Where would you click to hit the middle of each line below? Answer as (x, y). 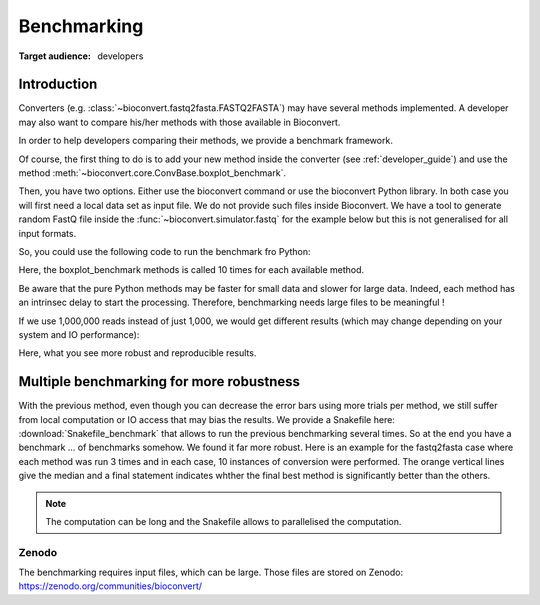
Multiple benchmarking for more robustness (159, 381)
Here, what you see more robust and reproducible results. (137, 353)
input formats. (47, 233)
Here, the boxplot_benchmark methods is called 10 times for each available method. (191, 270)
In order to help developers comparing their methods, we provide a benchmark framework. (206, 141)
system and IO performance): (79, 334)
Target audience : (55, 56)
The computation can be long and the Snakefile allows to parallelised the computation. (223, 521)
